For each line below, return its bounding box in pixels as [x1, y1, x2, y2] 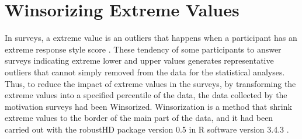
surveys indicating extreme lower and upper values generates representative [5, 54, 274, 67]
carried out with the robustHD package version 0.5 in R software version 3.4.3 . [5, 123, 289, 135]
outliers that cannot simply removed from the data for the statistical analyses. [5, 65, 285, 78]
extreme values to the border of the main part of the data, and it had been [5, 112, 273, 124]
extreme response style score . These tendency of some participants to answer [5, 43, 282, 55]
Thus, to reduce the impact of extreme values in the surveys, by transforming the [5, 77, 296, 89]
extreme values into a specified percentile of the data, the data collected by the [5, 89, 287, 101]
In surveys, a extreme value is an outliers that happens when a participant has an [5, 32, 297, 44]
